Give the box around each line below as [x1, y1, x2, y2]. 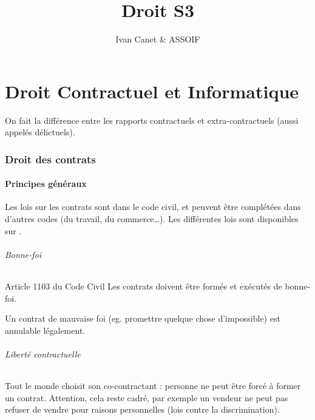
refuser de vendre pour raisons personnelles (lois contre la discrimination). [5, 403, 280, 416]
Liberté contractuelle [5, 348, 81, 361]
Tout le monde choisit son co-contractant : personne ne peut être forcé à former [5, 379, 301, 392]
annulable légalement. [5, 323, 86, 336]
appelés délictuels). [5, 126, 75, 138]
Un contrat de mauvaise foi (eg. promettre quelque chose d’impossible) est [5, 312, 280, 325]
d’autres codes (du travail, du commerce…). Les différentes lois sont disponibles [5, 212, 299, 225]
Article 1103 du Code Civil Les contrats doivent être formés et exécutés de [5, 280, 282, 293]
